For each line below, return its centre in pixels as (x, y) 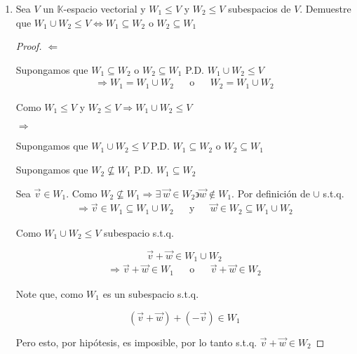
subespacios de (260, 8)
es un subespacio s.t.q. (151, 293)
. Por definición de (271, 193)
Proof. (29, 46)
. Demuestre (325, 8)
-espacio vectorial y (105, 8)
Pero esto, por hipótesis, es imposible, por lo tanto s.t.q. (136, 342)
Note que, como (49, 293)
